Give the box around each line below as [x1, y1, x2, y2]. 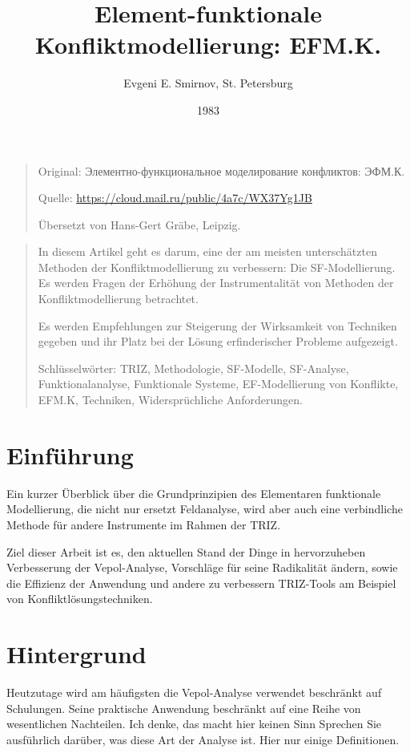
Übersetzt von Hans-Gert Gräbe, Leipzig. [38, 216, 241, 233]
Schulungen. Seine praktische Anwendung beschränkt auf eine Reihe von [6, 699, 361, 716]
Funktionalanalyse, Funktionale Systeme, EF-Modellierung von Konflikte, [38, 375, 399, 392]
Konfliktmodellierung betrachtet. [38, 290, 199, 307]
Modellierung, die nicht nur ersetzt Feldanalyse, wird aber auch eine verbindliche [6, 500, 403, 517]
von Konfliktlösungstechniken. [6, 590, 153, 607]
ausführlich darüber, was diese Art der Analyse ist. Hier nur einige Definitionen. [6, 731, 400, 747]
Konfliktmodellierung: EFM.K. [34, 28, 382, 61]
